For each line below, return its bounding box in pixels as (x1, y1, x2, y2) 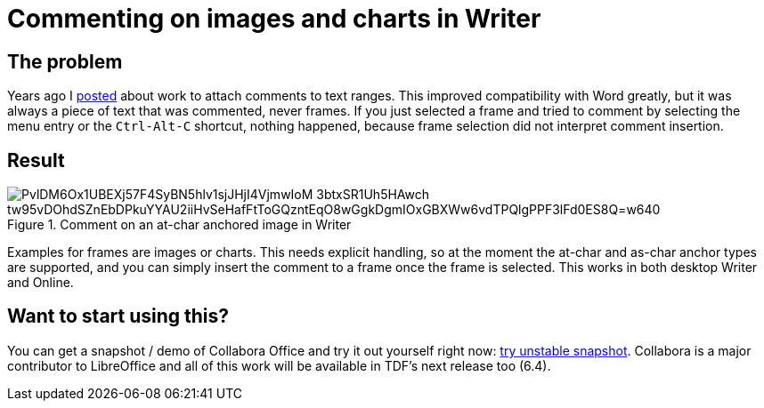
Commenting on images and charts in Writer (7, 4, 541, 34)
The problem (7, 50, 123, 73)
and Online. (7, 275, 74, 291)
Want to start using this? (7, 305, 230, 328)
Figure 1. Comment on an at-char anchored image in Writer (7, 217, 352, 233)
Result (7, 148, 65, 172)
